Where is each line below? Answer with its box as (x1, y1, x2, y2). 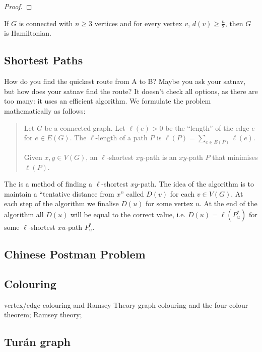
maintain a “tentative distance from (4, 188, 114, 199)
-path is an (143, 152, 177, 162)
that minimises (212, 152, 258, 162)
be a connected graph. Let (44, 122, 125, 133)
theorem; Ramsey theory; (4, 309, 82, 320)
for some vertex (146, 198, 193, 209)
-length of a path (95, 132, 148, 143)
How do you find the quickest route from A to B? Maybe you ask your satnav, (4, 76, 246, 86)
